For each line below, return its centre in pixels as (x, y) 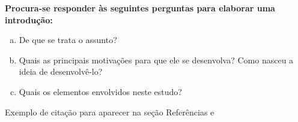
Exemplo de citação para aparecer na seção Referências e (110, 112)
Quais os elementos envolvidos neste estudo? (100, 91)
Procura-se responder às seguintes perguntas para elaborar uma (140, 8)
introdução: (29, 19)
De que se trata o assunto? (68, 40)
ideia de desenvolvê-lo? (61, 71)
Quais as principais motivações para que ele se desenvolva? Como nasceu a (156, 60)
